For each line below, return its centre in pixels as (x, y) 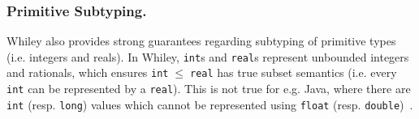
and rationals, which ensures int (88, 72)
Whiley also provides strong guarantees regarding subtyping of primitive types (201, 41)
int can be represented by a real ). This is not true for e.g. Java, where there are (209, 89)
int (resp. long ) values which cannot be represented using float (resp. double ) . (210, 104)
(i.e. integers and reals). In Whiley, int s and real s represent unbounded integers (208, 56)
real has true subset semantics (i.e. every (293, 72)
